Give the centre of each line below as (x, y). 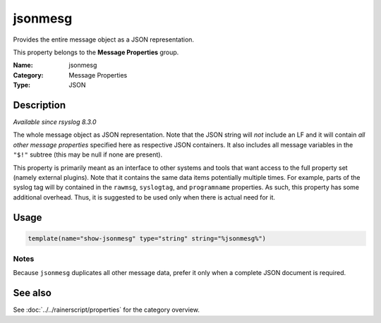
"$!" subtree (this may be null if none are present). (87, 154)
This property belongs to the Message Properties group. (96, 52)
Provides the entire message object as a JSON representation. (103, 39)
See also (32, 293)
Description (40, 105)
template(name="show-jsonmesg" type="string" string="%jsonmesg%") (147, 238)
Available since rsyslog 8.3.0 (55, 122)
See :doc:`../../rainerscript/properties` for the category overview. (107, 310)
